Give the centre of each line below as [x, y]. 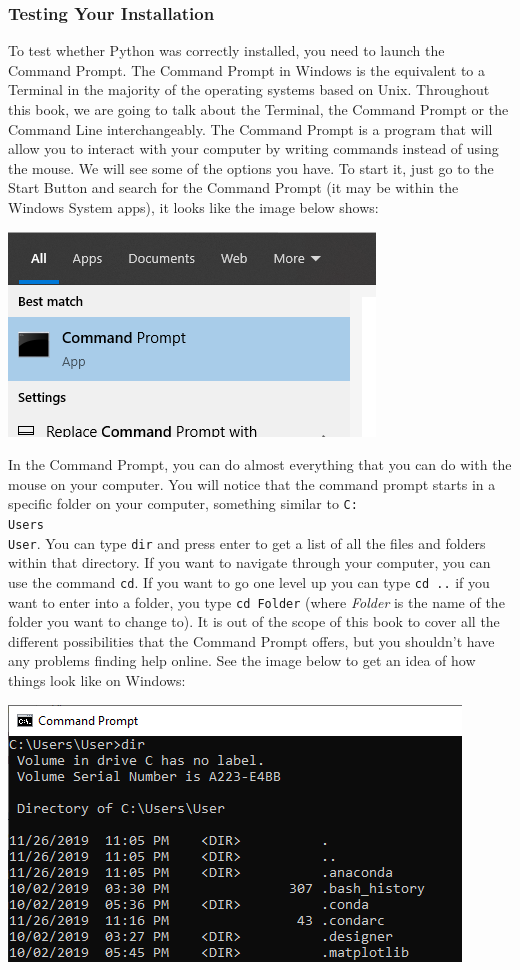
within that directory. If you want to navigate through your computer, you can [249, 562]
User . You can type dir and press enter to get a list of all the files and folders [247, 542]
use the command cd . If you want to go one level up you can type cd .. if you [249, 581]
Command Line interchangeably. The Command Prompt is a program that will [250, 128]
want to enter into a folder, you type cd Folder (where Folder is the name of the [256, 601]
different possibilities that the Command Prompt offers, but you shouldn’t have [251, 640]
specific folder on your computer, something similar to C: [183, 503]
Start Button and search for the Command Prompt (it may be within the [233, 187]
